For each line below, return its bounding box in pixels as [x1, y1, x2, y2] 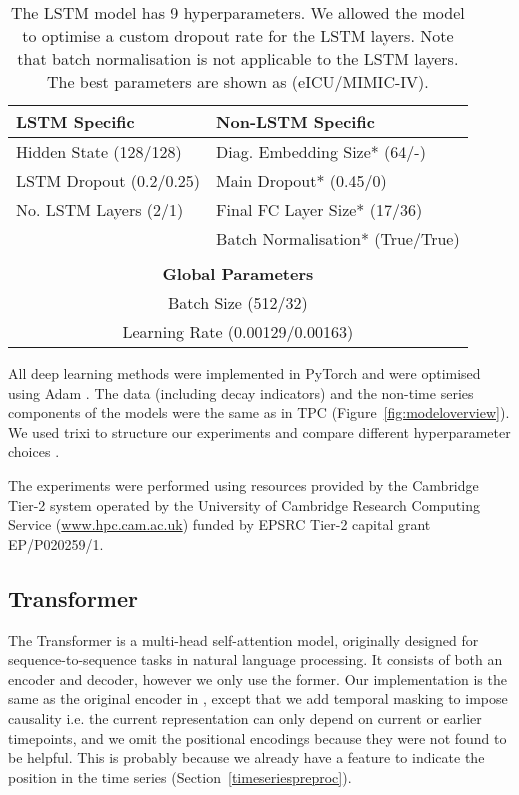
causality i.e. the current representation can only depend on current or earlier [8, 707, 482, 728]
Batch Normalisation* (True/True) [216, 227, 460, 250]
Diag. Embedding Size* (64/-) [216, 140, 426, 163]
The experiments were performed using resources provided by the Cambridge [8, 474, 479, 495]
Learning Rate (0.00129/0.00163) [122, 320, 354, 343]
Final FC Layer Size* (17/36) [216, 198, 423, 221]
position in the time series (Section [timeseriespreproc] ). [8, 766, 352, 787]
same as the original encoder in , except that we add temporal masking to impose [8, 688, 508, 709]
